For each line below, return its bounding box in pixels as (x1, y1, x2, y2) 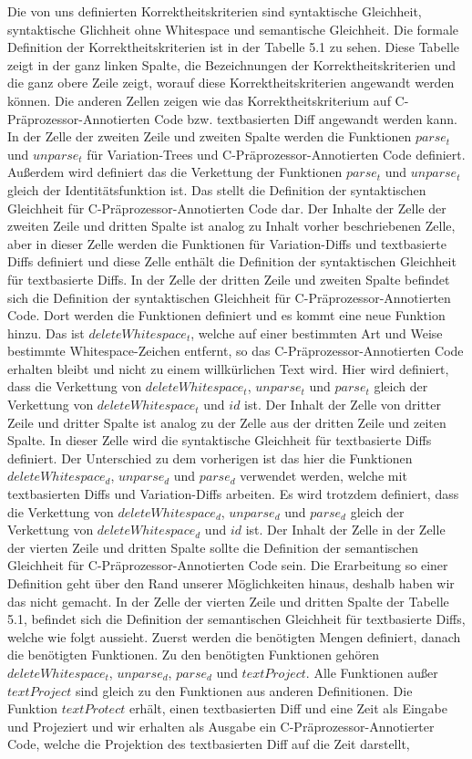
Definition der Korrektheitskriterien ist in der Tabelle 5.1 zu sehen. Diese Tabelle (7, 37, 459, 57)
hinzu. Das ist (7, 323, 85, 342)
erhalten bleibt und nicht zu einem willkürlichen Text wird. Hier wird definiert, (7, 359, 449, 378)
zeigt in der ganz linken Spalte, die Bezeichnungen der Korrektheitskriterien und (7, 55, 457, 74)
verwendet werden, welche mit (240, 466, 407, 485)
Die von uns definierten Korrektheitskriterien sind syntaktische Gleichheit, (7, 2, 422, 20)
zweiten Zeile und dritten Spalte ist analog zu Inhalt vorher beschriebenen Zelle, (7, 216, 456, 235)
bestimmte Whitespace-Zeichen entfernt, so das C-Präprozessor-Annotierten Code (7, 341, 464, 360)
